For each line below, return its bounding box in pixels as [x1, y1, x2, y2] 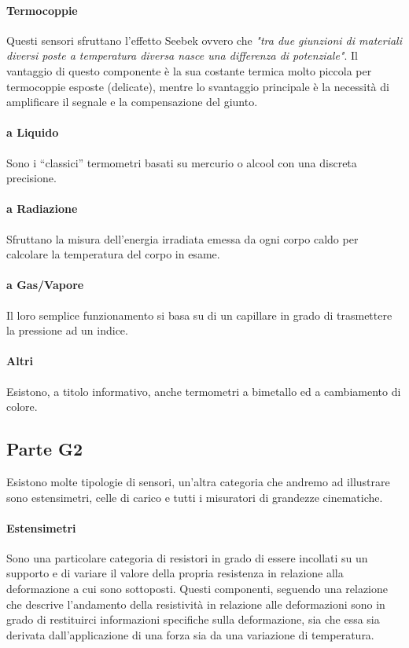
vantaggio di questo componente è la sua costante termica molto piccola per [6, 62, 372, 79]
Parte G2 [6, 437, 83, 461]
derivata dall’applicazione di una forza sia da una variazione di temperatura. [6, 626, 374, 643]
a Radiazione [6, 200, 78, 217]
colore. [6, 398, 38, 415]
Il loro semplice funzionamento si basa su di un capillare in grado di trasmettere [6, 306, 392, 323]
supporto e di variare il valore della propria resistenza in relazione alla [6, 565, 344, 581]
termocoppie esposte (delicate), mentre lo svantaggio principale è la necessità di [6, 78, 389, 94]
